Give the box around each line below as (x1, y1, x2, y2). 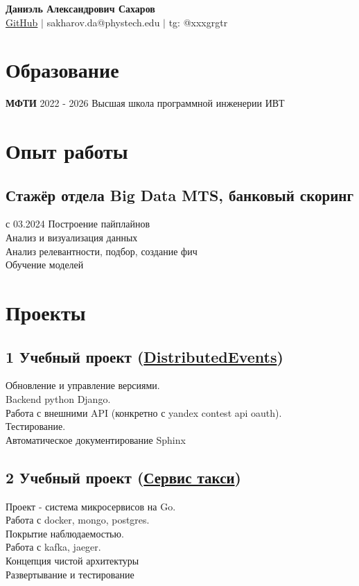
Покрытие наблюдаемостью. (6, 526, 124, 540)
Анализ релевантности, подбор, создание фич (6, 243, 198, 258)
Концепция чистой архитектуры (6, 553, 139, 567)
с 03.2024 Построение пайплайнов (6, 216, 150, 231)
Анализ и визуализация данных (6, 230, 138, 245)
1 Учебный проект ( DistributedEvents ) (6, 345, 283, 367)
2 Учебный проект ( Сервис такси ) (6, 466, 241, 488)
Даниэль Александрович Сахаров (6, 1, 155, 15)
